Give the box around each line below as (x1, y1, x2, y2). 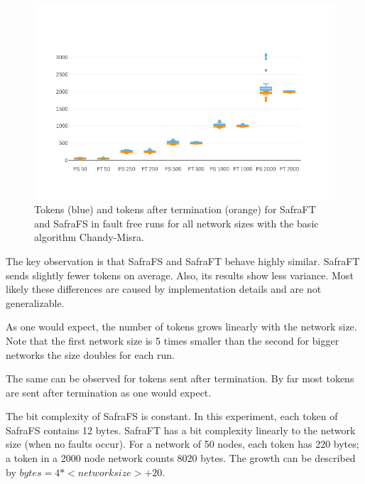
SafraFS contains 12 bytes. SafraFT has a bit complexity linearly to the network (6, 422, 356, 437)
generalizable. (6, 295, 65, 310)
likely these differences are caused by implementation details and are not (6, 281, 322, 296)
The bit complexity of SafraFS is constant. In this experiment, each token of (6, 409, 338, 424)
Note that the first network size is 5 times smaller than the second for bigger (6, 333, 339, 348)
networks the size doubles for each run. (6, 347, 175, 362)
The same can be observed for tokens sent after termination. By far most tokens (6, 371, 354, 386)
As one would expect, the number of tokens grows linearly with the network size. (6, 319, 357, 334)
